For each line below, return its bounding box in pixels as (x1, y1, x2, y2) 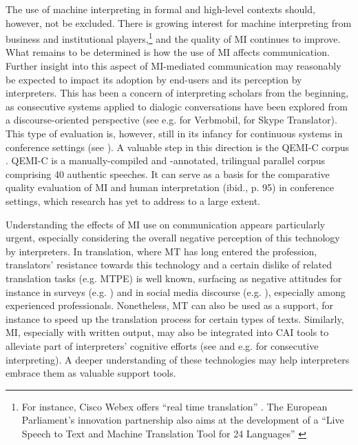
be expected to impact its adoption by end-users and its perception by (6, 72, 302, 86)
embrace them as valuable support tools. (6, 366, 176, 380)
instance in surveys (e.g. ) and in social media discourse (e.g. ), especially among (6, 284, 346, 299)
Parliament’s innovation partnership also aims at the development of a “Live (21, 413, 344, 427)
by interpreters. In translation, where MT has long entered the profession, (6, 244, 317, 258)
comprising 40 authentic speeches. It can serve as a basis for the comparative (6, 166, 330, 181)
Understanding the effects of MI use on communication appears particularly (6, 217, 326, 231)
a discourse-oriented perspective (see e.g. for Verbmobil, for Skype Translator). (6, 112, 337, 127)
